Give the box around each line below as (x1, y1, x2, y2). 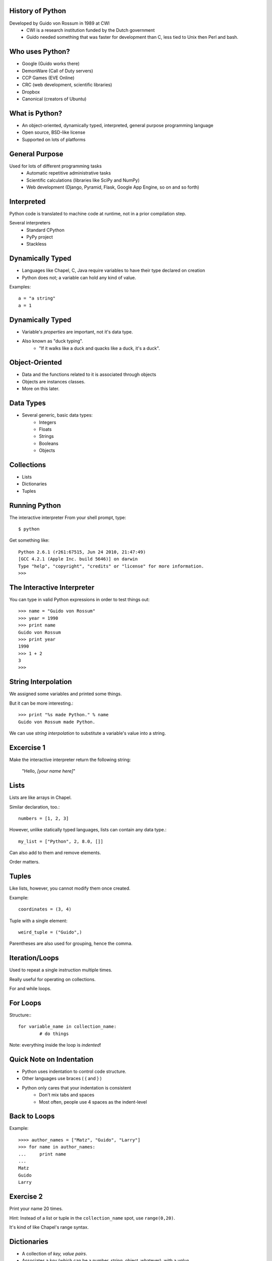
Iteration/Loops (9, 954, 59, 962)
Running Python (9, 501, 61, 509)
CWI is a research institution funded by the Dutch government (26, 27, 155, 33)
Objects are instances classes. (22, 378, 86, 384)
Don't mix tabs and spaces (39, 1092, 95, 1098)
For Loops (9, 999, 41, 1007)
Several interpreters (9, 220, 50, 226)
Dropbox (22, 89, 40, 95)
